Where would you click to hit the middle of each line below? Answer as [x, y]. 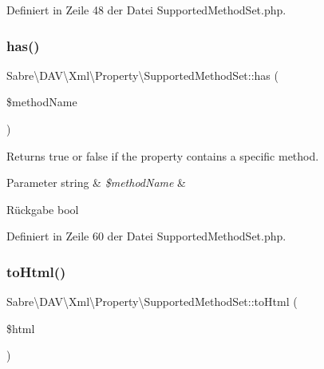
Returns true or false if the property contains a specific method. [163, 155]
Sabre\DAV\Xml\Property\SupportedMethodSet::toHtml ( [152, 302]
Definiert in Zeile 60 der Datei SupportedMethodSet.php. [146, 236]
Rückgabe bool [43, 209]
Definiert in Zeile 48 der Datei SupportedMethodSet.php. [146, 10]
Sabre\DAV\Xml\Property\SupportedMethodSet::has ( [142, 75]
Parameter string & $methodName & [96, 183]
